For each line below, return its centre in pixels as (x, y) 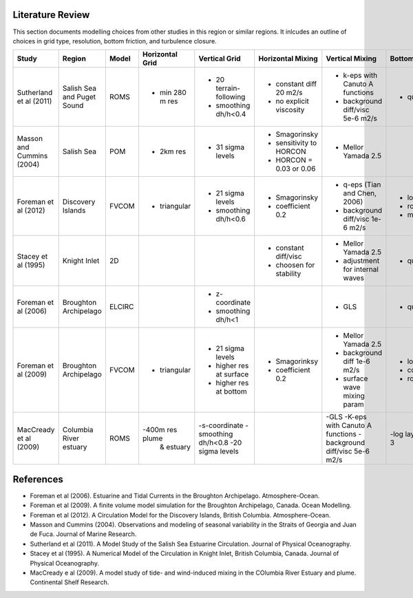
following (231, 97)
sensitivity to (296, 143)
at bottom (231, 392)
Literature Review (51, 15)
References (38, 479)
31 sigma (230, 147)
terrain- (228, 88)
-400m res (160, 430)
